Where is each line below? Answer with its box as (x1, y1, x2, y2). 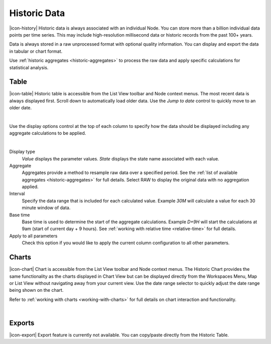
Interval (9, 191, 25, 197)
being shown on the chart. (9, 287, 64, 293)
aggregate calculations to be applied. (9, 130, 86, 136)
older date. (9, 105, 32, 111)
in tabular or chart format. (9, 48, 63, 54)
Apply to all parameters (9, 233, 58, 239)
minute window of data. (22, 205, 71, 211)
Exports (9, 318, 35, 327)
